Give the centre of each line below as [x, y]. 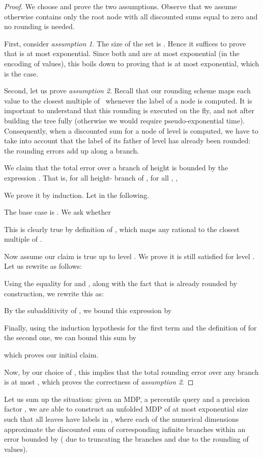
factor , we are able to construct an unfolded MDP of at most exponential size [126, 409]
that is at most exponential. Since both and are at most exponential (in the [122, 53]
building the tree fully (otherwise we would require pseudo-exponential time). [125, 120]
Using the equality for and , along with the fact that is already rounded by [121, 283]
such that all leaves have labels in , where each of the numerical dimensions [122, 419]
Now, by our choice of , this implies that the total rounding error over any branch [131, 372]
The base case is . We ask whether [57, 212]
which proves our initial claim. [51, 355]
